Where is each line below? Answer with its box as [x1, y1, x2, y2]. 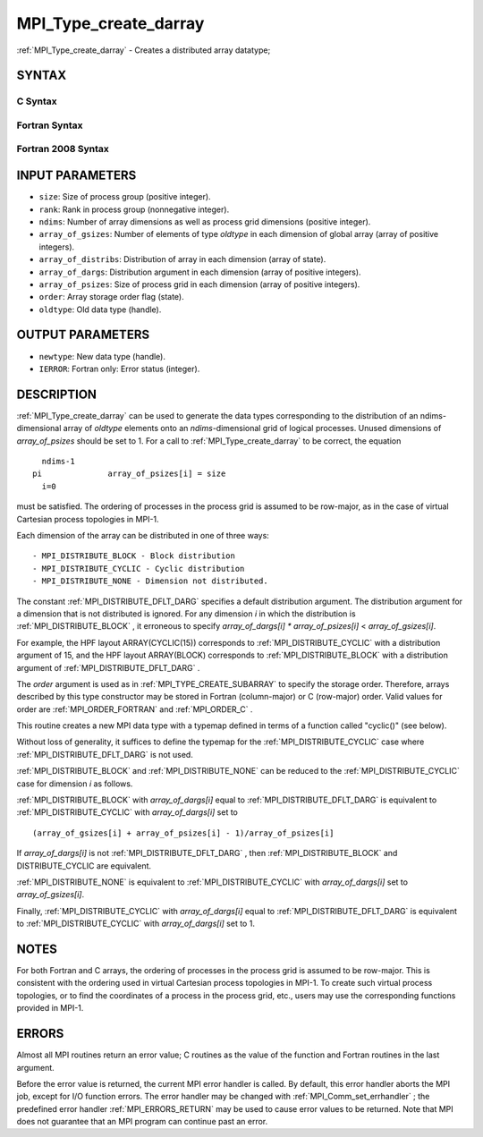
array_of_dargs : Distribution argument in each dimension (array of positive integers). [38, 267, 361, 277]
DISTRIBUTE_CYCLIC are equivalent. [16, 860, 152, 871]
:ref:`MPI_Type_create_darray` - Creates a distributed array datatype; [16, 45, 271, 55]
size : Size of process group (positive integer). [38, 191, 211, 202]
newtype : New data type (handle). [38, 351, 165, 361]
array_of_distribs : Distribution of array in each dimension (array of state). [38, 254, 326, 265]
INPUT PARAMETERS [16, 168, 137, 183]
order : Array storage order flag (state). [38, 292, 184, 302]
